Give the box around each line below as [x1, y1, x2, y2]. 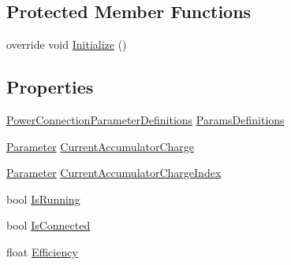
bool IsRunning [6, 190, 80, 207]
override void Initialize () [6, 36, 127, 53]
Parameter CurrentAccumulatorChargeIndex [6, 164, 222, 181]
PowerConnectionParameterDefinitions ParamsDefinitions [6, 112, 285, 127]
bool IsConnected [6, 217, 91, 234]
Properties [6, 75, 94, 99]
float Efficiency [6, 243, 78, 259]
